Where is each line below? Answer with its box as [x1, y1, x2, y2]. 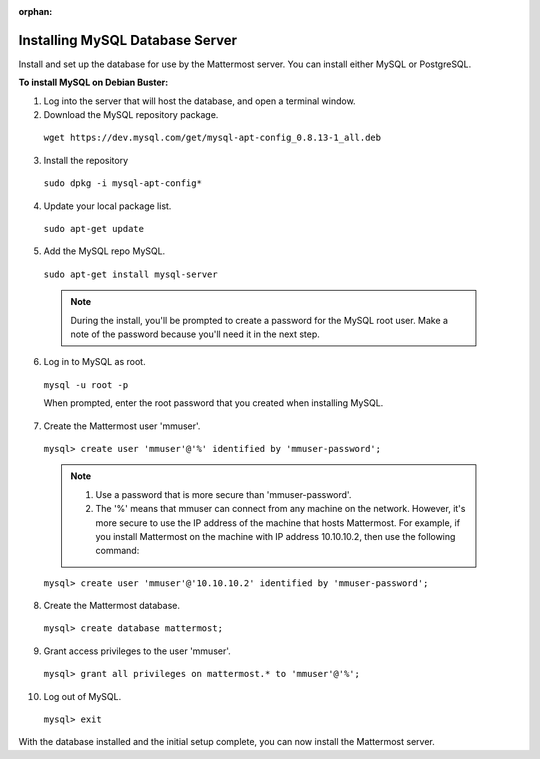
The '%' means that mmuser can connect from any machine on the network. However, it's [95, 503, 466, 515]
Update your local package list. [43, 200, 172, 212]
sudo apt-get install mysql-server [43, 268, 219, 280]
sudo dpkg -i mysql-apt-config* [43, 178, 202, 189]
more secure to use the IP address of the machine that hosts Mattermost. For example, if [95, 516, 460, 529]
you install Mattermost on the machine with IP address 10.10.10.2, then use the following [95, 530, 456, 542]
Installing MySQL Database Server [18, 31, 238, 49]
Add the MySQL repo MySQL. [43, 245, 166, 257]
